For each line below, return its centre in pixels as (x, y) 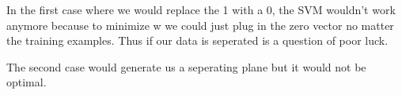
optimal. (27, 82)
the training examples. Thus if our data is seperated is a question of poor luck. (197, 40)
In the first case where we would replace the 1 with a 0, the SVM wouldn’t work (201, 9)
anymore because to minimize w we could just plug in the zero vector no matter (200, 25)
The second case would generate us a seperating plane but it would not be (186, 66)
